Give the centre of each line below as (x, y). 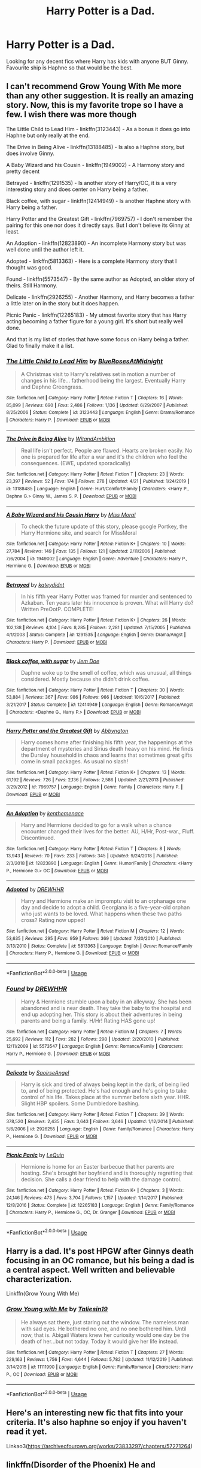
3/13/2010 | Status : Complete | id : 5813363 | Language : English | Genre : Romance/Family (99, 946)
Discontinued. (38, 838)
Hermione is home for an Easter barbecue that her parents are (98, 1167)
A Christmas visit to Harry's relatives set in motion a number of (98, 374)
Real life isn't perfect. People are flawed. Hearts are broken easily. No (106, 450)
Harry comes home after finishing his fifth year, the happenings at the (106, 742)
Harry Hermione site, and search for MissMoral (79, 533)
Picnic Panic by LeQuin (35, 1155)
